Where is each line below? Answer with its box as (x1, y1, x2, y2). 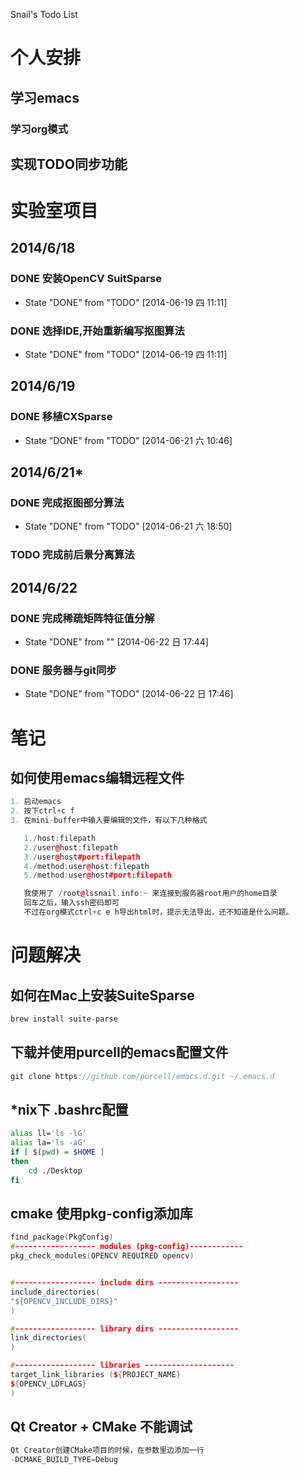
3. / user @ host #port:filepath (23, 852, 141, 862)
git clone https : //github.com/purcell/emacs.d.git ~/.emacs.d (10, 1071, 275, 1081)
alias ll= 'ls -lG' (10, 1129, 87, 1139)
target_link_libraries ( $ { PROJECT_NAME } (10, 1370, 182, 1380)
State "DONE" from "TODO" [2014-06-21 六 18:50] (24, 520, 233, 533)
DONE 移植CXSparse (10, 410, 113, 424)
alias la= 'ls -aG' (10, 1138, 87, 1148)
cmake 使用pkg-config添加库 (10, 1205, 193, 1222)
